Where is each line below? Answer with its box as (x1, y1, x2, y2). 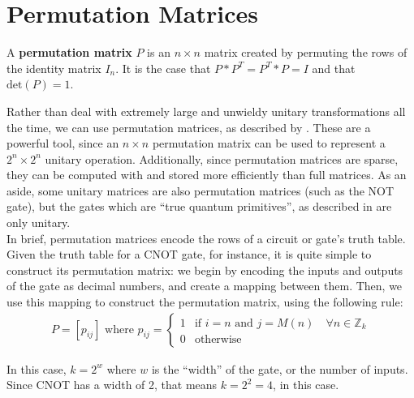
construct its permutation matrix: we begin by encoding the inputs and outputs (6, 261, 403, 278)
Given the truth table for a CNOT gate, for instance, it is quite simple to (6, 246, 372, 263)
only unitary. (6, 214, 71, 231)
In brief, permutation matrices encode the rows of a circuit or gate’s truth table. (6, 229, 406, 246)
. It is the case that (115, 59, 211, 76)
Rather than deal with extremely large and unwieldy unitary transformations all (6, 102, 406, 119)
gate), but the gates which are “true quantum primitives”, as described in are (6, 198, 392, 215)
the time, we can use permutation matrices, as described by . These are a (6, 118, 371, 135)
